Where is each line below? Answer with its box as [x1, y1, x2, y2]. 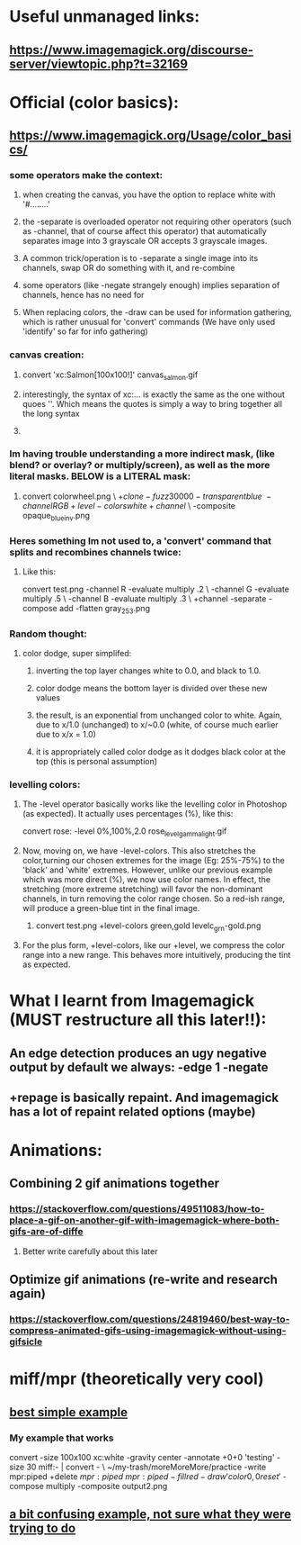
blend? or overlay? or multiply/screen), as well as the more [9, 459, 270, 472]
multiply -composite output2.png [46, 1480, 168, 1491]
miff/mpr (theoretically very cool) [9, 1369, 265, 1389]
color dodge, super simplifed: [22, 648, 132, 659]
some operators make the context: [9, 169, 164, 182]
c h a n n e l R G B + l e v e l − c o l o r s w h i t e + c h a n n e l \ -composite [22, 500, 236, 510]
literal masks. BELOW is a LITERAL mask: [9, 470, 191, 483]
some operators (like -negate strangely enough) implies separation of [22, 280, 280, 291]
